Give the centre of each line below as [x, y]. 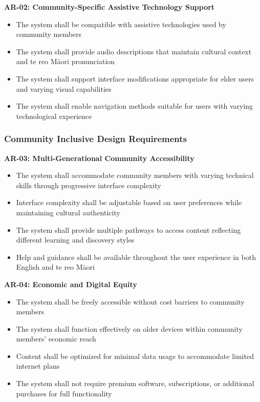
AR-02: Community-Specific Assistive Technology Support [110, 7]
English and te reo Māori [55, 267]
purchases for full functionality [64, 393]
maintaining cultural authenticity [68, 212]
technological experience [54, 116]
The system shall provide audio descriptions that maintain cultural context [134, 51]
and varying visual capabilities [64, 88]
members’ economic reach [56, 339]
